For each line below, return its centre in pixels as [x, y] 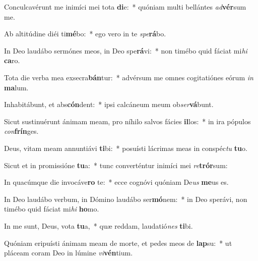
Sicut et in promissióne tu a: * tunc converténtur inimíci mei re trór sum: [116, 165]
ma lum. [16, 87]
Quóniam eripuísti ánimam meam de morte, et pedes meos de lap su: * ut [118, 243]
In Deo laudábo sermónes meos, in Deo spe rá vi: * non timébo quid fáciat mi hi [126, 50]
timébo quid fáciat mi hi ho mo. [52, 209]
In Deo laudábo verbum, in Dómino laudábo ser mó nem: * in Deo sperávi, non [126, 199]
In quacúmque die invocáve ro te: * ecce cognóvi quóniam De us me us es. [116, 182]
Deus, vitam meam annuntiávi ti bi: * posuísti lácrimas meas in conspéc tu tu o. [126, 148]
